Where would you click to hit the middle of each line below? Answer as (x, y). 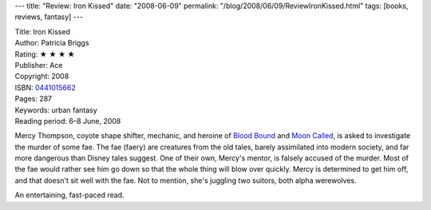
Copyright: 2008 (42, 77)
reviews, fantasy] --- (49, 17)
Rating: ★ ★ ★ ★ (45, 54)
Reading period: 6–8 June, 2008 (68, 121)
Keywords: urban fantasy (56, 110)
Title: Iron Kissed (43, 31)
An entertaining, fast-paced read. (69, 195)
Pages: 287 (34, 99)
